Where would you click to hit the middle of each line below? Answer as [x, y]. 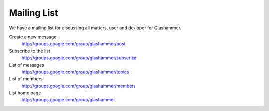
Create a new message [33, 37]
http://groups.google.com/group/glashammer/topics [75, 72]
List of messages [27, 65]
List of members [26, 79]
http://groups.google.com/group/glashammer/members [79, 86]
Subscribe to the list [30, 51]
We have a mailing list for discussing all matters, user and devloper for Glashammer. [95, 28]
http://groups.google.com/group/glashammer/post [73, 44]
